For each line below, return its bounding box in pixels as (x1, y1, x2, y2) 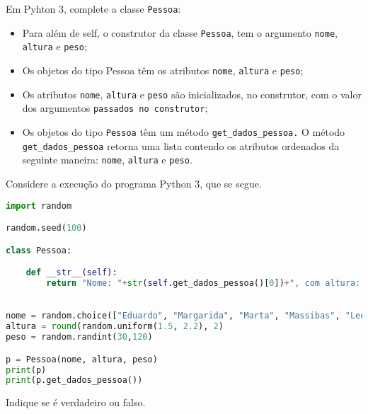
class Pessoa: (6, 245, 72, 255)
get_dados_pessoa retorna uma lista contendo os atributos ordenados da (22, 138, 340, 153)
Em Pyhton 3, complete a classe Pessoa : (6, 1, 181, 16)
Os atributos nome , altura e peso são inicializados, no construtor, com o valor (22, 86, 362, 101)
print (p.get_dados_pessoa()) (6, 375, 143, 386)
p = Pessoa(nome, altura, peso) (6, 354, 158, 364)
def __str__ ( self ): (25, 268, 117, 278)
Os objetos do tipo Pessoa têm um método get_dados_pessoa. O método (22, 124, 345, 139)
